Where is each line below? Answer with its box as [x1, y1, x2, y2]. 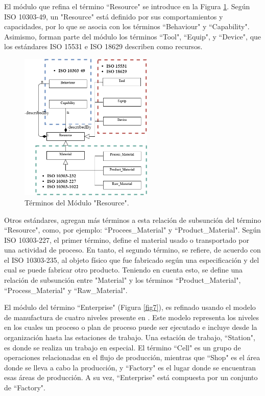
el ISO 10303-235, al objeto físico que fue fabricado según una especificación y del [4, 254, 259, 265]
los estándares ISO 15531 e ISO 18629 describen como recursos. [4, 41, 203, 52]
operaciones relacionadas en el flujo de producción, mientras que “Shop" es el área [4, 352, 260, 363]
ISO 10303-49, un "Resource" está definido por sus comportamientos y [4, 11, 223, 22]
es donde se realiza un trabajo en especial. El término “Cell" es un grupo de [4, 342, 241, 352]
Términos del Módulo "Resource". [25, 197, 129, 207]
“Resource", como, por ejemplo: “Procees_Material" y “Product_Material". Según [4, 224, 261, 235]
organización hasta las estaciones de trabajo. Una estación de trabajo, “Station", [4, 332, 255, 343]
